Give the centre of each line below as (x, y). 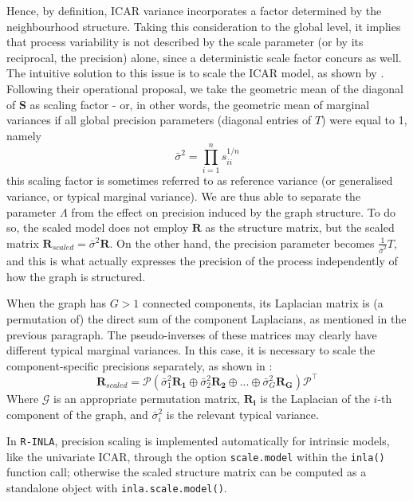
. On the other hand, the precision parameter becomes (242, 243)
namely (24, 135)
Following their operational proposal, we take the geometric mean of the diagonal (205, 88)
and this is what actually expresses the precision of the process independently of (202, 261)
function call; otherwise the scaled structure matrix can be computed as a (187, 472)
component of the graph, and (77, 414)
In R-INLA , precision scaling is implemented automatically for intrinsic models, (198, 441)
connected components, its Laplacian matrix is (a (263, 303)
